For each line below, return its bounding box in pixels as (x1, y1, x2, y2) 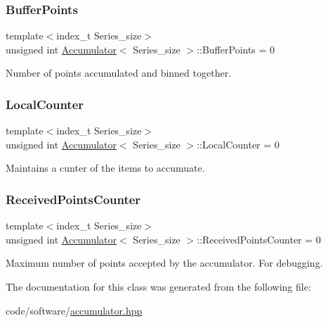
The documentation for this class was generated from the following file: (6, 279, 311, 293)
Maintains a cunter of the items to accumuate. (6, 160, 205, 175)
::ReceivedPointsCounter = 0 (197, 232, 321, 246)
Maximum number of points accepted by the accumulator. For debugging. (6, 255, 323, 270)
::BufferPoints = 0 (197, 42, 275, 56)
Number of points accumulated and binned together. (6, 65, 232, 80)
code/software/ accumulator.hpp (6, 303, 143, 317)
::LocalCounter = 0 (197, 137, 280, 151)
